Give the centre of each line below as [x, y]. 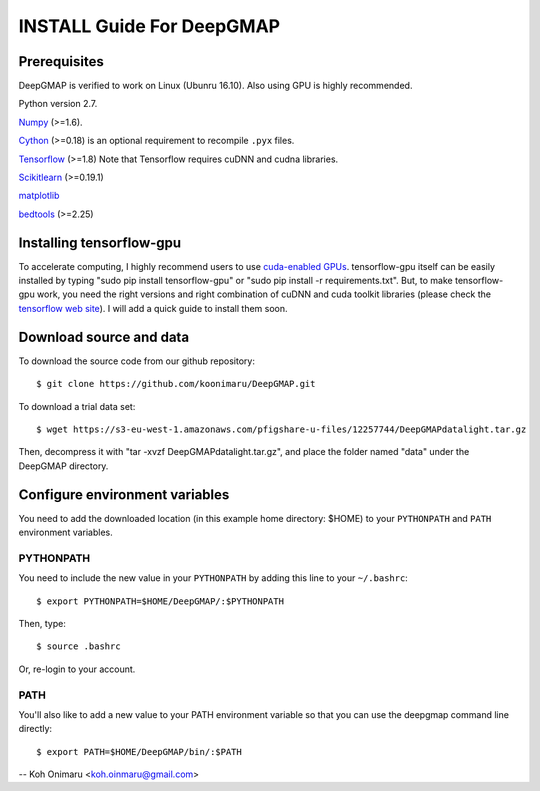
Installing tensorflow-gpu [100, 242]
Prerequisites [61, 61]
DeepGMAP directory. [63, 466]
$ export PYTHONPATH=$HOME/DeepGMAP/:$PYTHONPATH [160, 601]
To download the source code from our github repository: [136, 361]
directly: [35, 729]
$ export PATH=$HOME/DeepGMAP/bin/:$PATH [139, 751]
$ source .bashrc [78, 646]
